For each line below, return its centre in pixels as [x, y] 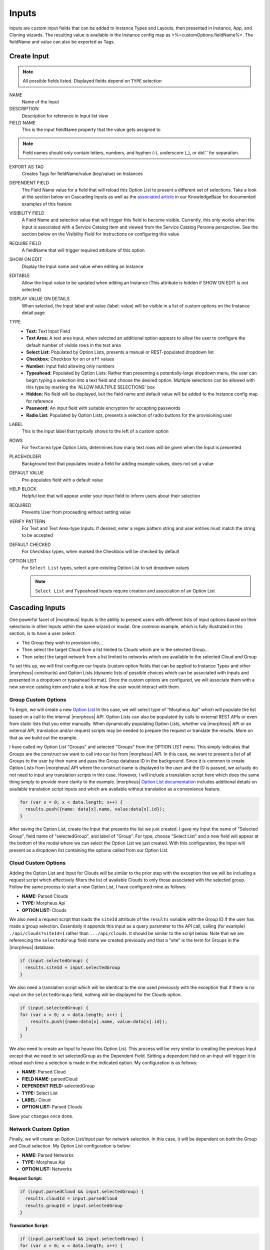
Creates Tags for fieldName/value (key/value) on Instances [82, 174]
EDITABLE [19, 275]
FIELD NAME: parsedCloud [50, 1079]
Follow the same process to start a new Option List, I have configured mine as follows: [98, 887]
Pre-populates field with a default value [62, 479]
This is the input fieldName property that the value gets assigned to [91, 129]
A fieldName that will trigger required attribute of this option [83, 250]
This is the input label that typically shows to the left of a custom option [95, 431]
